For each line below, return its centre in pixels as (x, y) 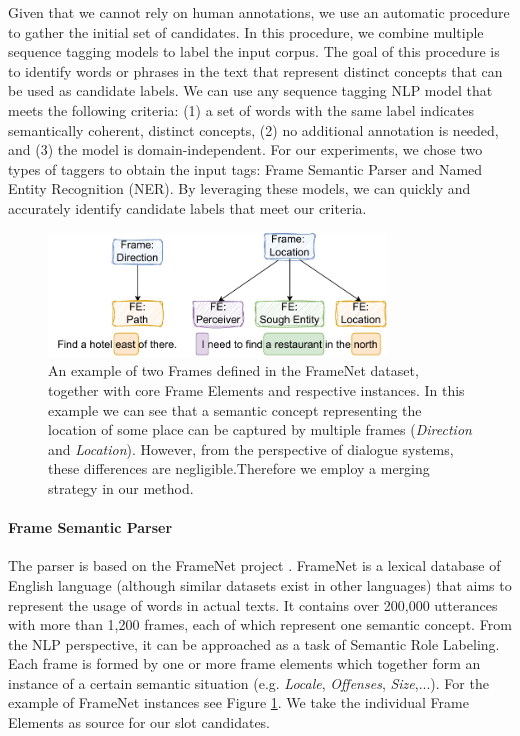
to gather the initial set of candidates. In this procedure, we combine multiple (246, 31)
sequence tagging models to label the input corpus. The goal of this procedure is (254, 51)
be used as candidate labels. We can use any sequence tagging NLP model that (250, 90)
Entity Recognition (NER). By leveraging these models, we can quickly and (239, 188)
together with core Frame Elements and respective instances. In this (256, 389)
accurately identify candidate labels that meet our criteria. (187, 207)
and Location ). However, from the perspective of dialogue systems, (251, 448)
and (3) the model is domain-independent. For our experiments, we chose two (245, 149)
